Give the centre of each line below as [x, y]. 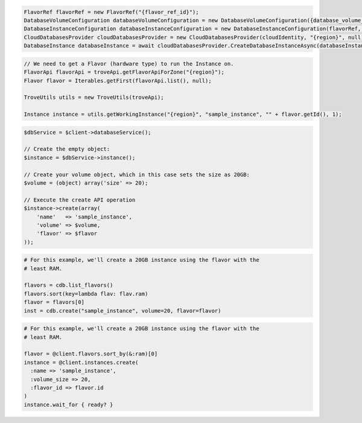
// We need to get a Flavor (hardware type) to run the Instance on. [129, 64]
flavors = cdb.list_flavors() [68, 285]
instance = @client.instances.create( [81, 362]
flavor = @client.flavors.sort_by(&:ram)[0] [91, 354]
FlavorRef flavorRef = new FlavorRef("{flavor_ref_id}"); [111, 12]
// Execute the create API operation [80, 200]
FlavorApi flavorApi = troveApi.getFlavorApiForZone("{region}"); [124, 72]
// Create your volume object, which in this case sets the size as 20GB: [137, 174]
